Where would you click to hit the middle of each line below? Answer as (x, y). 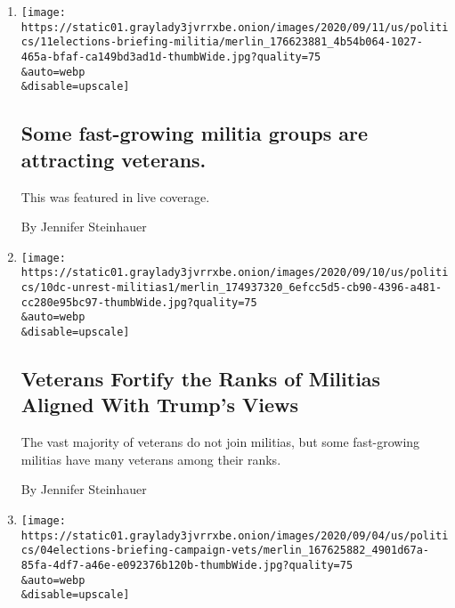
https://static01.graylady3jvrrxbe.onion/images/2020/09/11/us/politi (235, 27)
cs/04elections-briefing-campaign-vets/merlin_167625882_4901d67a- (225, 551)
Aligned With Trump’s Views (159, 405)
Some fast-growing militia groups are (195, 133)
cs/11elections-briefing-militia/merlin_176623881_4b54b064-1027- (222, 42)
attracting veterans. (114, 159)
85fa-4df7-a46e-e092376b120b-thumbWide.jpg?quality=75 (187, 565)
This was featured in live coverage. (115, 196)
